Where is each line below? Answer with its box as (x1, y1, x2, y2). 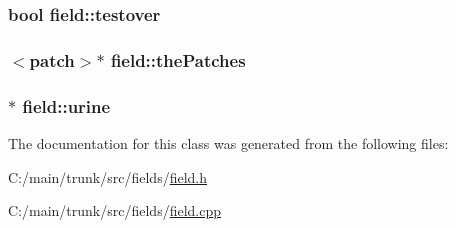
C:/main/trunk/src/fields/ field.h (8, 166, 208, 187)
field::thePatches (110, 47, 246, 72)
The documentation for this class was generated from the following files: (8, 132, 449, 153)
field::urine (22, 93, 111, 118)
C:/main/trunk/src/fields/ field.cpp (8, 200, 222, 221)
